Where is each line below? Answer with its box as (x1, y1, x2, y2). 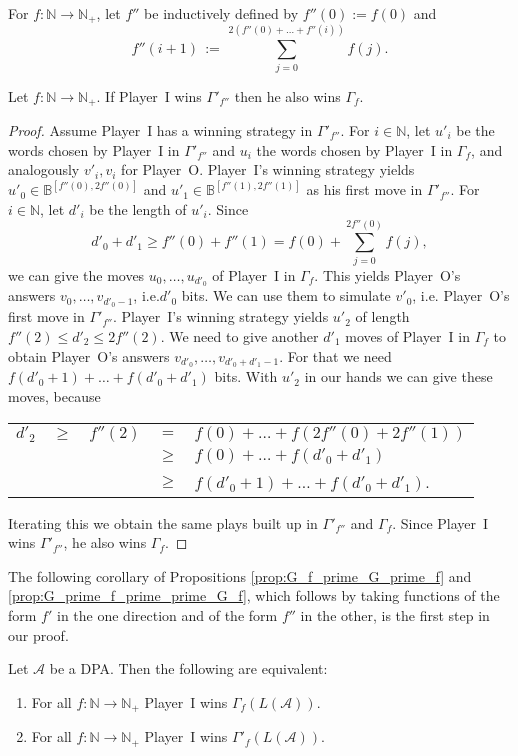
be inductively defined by (144, 3, 299, 23)
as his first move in (306, 179, 423, 200)
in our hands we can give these (304, 366, 493, 387)
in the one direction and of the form (57, 604, 278, 625)
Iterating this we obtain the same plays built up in (8, 512, 318, 533)
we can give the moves (8, 264, 145, 285)
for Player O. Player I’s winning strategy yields (121, 159, 415, 180)
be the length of (89, 198, 187, 219)
